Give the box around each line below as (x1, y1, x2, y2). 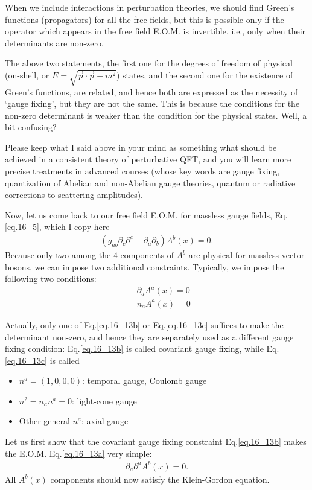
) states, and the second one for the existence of (116, 68, 293, 81)
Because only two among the (5, 249, 111, 261)
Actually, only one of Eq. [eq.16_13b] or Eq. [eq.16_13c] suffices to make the (5, 318, 284, 331)
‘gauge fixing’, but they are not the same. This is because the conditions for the (5, 97, 300, 110)
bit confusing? (5, 121, 57, 133)
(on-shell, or (5, 68, 49, 81)
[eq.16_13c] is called (5, 354, 80, 366)
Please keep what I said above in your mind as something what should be (5, 141, 277, 153)
